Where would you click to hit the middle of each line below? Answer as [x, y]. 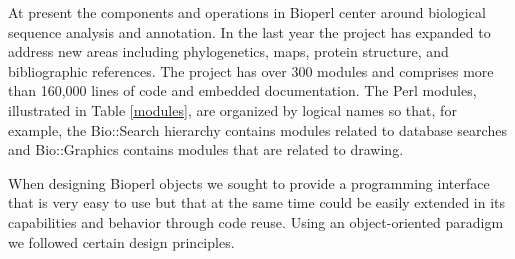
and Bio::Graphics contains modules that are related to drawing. [206, 149]
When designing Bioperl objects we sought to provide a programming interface [249, 182]
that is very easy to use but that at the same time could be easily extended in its [257, 202]
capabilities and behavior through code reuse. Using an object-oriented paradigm [256, 221]
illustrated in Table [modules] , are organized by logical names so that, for [232, 109]
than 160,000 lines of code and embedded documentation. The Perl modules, [242, 90]
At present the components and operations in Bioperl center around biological [247, 12]
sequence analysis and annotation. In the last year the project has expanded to [249, 31]
